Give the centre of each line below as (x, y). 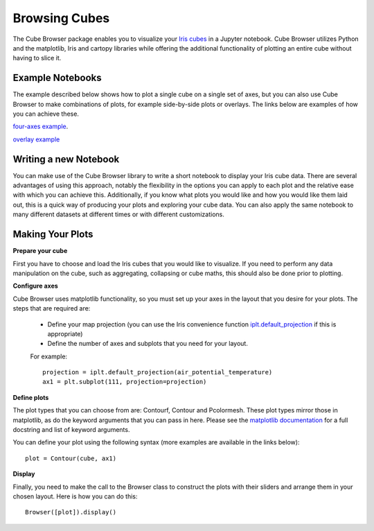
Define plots (31, 397)
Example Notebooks (57, 78)
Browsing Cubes (61, 18)
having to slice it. (37, 58)
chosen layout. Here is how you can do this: (75, 496)
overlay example (36, 139)
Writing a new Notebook (66, 159)
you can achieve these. (46, 114)
